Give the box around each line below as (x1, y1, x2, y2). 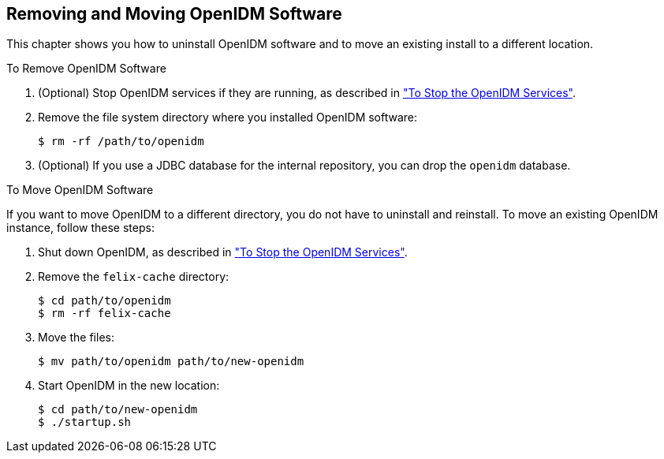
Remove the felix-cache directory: (38, 270, 229, 284)
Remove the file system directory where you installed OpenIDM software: (38, 110, 418, 125)
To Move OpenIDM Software (6, 183, 154, 197)
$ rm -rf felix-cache (38, 307, 171, 320)
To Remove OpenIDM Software (6, 62, 166, 76)
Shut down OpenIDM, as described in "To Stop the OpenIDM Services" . (38, 245, 408, 259)
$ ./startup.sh (38, 416, 132, 429)
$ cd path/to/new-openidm (38, 403, 198, 416)
